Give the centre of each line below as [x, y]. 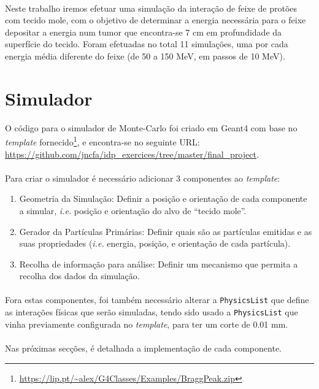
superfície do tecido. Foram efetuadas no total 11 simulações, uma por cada [147, 44]
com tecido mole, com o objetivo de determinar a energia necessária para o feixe [156, 20]
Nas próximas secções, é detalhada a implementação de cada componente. [143, 348]
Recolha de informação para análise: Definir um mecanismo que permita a [159, 264]
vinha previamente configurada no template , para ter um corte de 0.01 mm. [147, 324]
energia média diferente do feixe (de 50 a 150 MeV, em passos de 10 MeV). [145, 56]
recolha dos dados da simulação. [79, 276]
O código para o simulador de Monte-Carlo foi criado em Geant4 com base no [151, 127]
